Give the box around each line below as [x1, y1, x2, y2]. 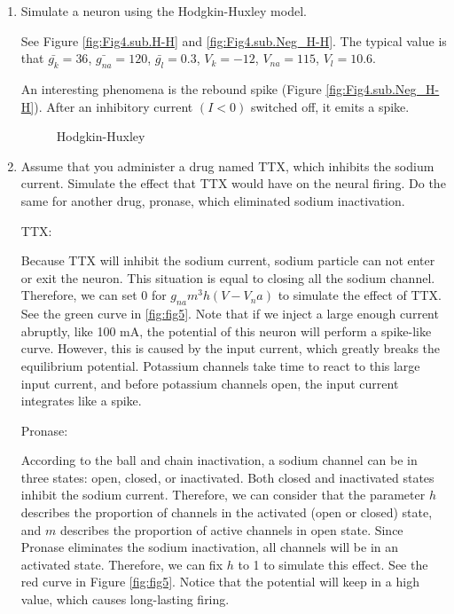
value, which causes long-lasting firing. [20, 590, 230, 609]
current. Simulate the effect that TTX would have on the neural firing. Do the [20, 174, 446, 193]
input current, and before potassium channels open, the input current [20, 374, 399, 392]
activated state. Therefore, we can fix [20, 555, 223, 573]
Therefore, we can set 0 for [20, 286, 167, 304]
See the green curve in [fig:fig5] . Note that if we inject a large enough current [20, 304, 439, 323]
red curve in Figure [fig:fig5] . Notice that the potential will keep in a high [20, 572, 419, 591]
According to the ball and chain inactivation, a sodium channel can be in [20, 451, 418, 469]
